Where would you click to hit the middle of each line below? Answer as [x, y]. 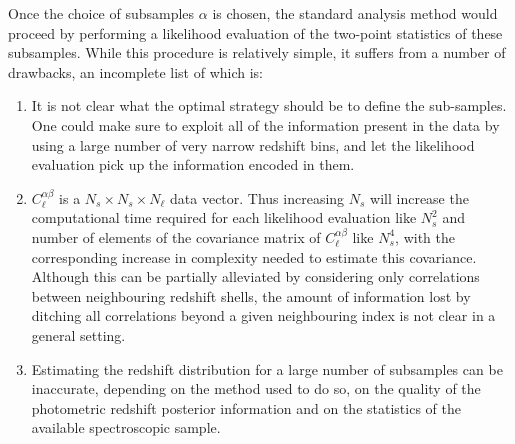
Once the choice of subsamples [101, 13]
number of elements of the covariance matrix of [176, 236]
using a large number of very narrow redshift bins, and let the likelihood [253, 144]
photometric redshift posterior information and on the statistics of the [246, 407]
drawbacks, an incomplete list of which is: [135, 71]
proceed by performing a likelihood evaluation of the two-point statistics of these [255, 32]
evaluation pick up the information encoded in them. [193, 164]
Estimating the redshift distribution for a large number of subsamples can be [267, 368]
